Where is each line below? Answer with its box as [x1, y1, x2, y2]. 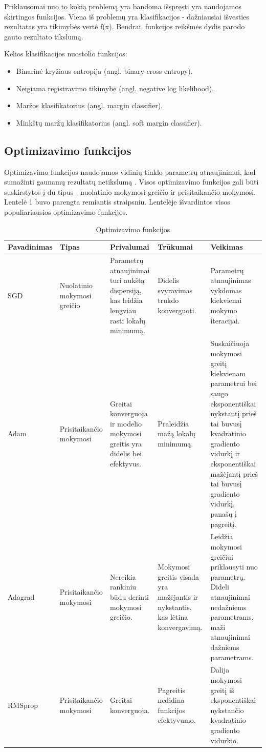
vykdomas [210, 284, 242, 295]
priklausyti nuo [210, 561, 258, 572]
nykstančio [210, 704, 244, 715]
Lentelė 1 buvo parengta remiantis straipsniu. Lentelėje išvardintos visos [4, 196, 230, 207]
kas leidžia [110, 295, 143, 306]
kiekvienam [210, 368, 246, 378]
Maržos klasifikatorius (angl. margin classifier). [16, 100, 163, 111]
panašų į [210, 509, 237, 519]
